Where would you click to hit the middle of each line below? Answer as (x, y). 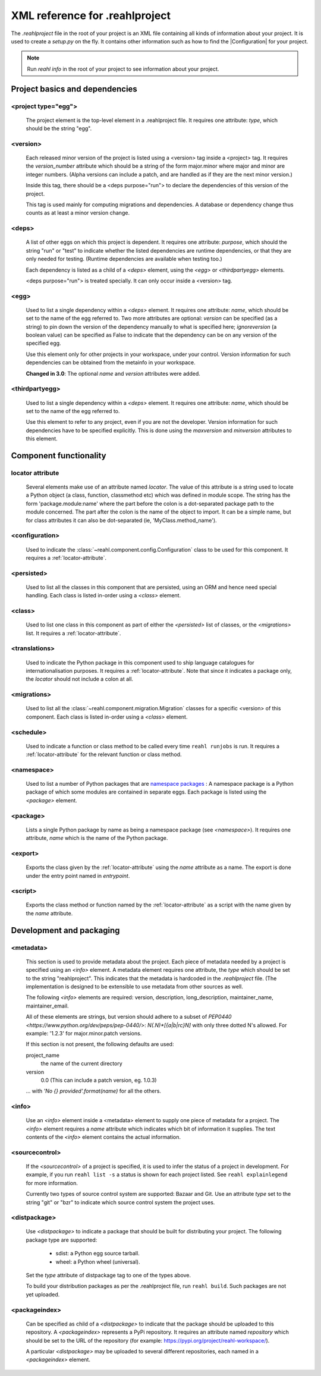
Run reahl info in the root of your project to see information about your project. (123, 69)
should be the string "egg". (59, 128)
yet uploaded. (43, 1294)
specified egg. (44, 343)
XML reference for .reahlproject (91, 15)
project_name (43, 1055)
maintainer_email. (47, 1006)
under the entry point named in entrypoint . (78, 876)
